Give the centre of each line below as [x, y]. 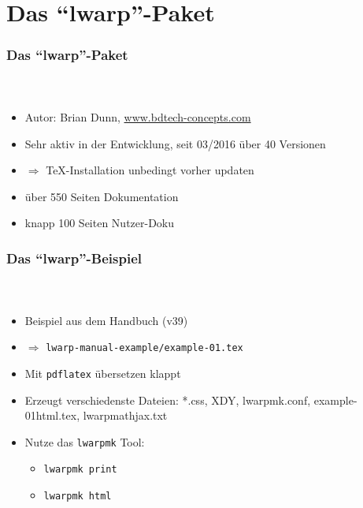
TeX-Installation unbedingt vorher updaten [150, 170]
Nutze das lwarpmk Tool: [85, 441]
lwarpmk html [78, 497]
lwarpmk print [80, 470]
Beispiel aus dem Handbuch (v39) [106, 320]
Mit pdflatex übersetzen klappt [103, 373]
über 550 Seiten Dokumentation [102, 196]
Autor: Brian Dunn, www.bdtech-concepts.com [138, 117]
